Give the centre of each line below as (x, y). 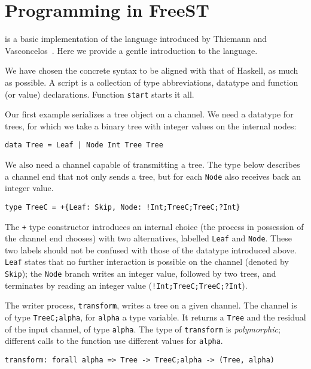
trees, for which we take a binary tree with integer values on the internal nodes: (151, 125)
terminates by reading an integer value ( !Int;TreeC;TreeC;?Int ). (126, 285)
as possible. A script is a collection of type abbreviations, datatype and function (152, 82)
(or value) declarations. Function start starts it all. (100, 94)
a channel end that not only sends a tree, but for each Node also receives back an (153, 176)
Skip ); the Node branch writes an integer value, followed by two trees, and (141, 273)
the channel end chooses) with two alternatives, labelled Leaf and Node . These (148, 238)
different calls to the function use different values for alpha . (114, 341)
